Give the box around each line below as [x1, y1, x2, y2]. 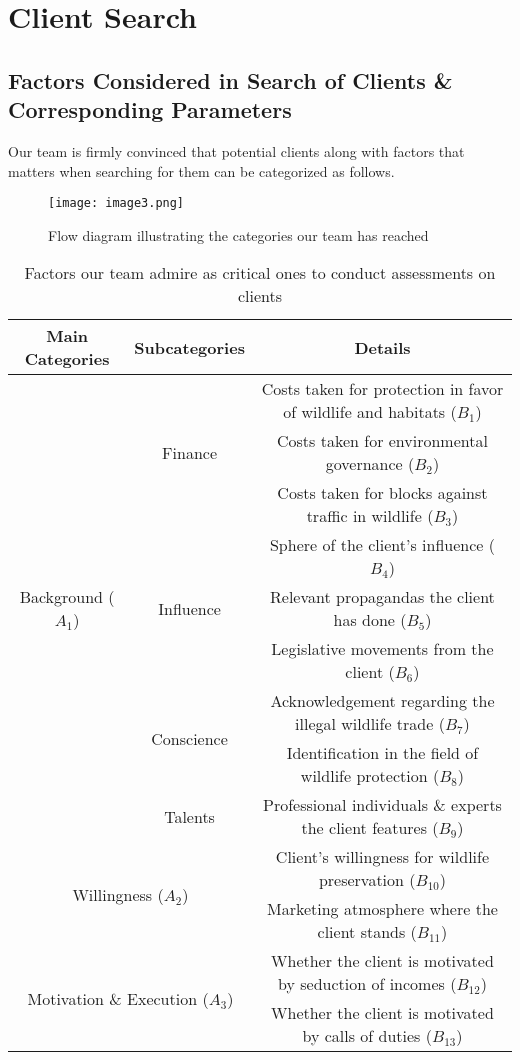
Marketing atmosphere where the [267, 897, 498, 921]
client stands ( [317, 920, 417, 944]
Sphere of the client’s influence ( [269, 533, 495, 557]
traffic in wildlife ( [306, 504, 434, 528]
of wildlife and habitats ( [283, 400, 457, 424]
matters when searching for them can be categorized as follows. [8, 160, 395, 181]
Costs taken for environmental [276, 429, 488, 453]
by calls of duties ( [302, 1024, 432, 1048]
